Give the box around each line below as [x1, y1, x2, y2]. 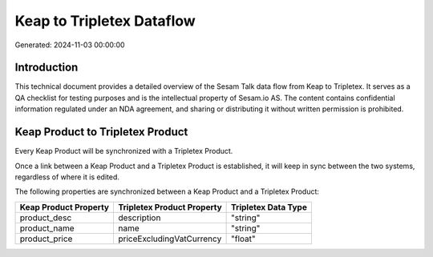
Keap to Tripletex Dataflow [14, 12, 196, 30]
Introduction [14, 61, 79, 74]
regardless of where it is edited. [14, 172, 120, 182]
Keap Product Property [19, 201, 110, 212]
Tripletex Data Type [231, 201, 308, 212]
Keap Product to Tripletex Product [14, 125, 188, 139]
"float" [231, 233, 256, 244]
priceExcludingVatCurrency [117, 233, 222, 244]
